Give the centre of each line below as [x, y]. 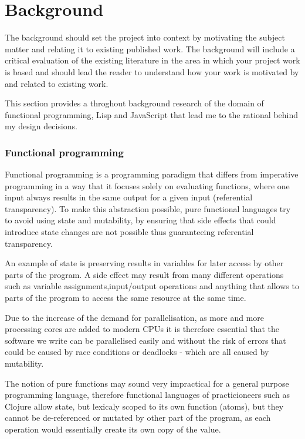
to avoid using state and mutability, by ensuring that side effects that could [140, 220]
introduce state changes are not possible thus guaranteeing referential [129, 232]
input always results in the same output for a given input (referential [129, 197]
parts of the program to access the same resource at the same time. [126, 298]
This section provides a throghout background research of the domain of [134, 103]
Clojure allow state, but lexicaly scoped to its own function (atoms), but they [144, 406]
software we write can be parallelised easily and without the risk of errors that [145, 340]
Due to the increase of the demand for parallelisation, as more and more [134, 317]
